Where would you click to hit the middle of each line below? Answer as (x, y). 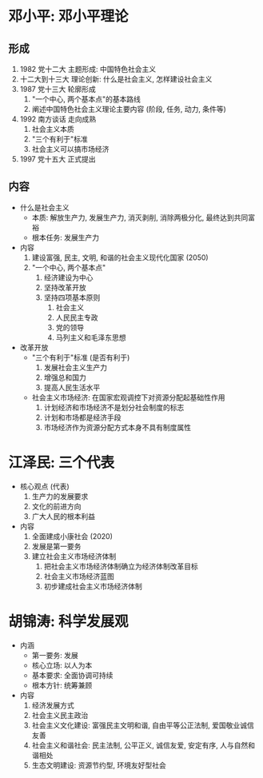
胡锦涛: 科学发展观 (68, 621)
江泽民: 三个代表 (61, 463)
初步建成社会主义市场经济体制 (93, 586)
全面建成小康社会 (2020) (72, 536)
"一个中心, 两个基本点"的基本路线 (86, 99)
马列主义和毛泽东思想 (91, 337)
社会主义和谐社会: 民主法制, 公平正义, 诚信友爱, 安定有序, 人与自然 (140, 745)
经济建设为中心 (68, 277)
